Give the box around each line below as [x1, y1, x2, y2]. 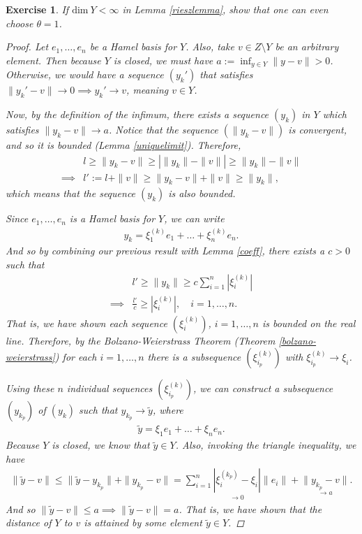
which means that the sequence [6, 186, 136, 201]
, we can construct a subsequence [193, 381, 333, 396]
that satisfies [199, 67, 253, 82]
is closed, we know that [52, 438, 150, 452]
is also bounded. [168, 186, 236, 201]
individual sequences [66, 381, 153, 396]
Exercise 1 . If [6, 2, 69, 16]
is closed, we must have [113, 52, 213, 67]
